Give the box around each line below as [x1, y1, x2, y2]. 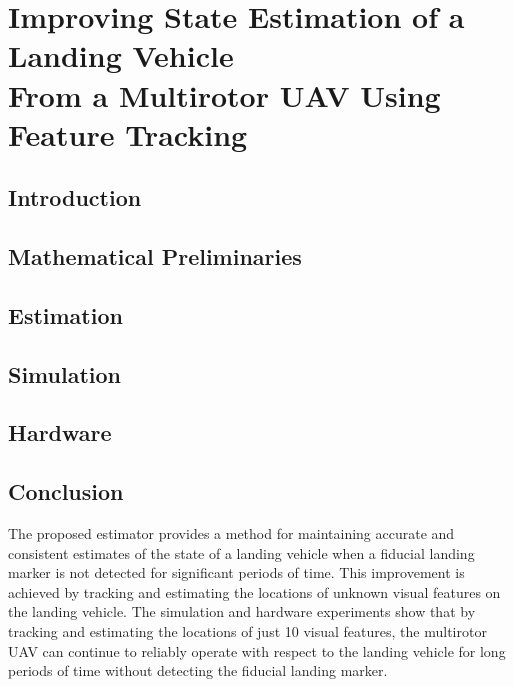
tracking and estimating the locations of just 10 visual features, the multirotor [8, 621, 487, 642]
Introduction [8, 182, 142, 213]
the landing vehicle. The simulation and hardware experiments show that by [8, 601, 476, 622]
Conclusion [8, 476, 124, 507]
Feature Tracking [8, 113, 248, 154]
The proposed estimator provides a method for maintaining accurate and [8, 523, 455, 544]
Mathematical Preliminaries [8, 241, 302, 272]
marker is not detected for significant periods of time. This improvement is [8, 562, 465, 583]
